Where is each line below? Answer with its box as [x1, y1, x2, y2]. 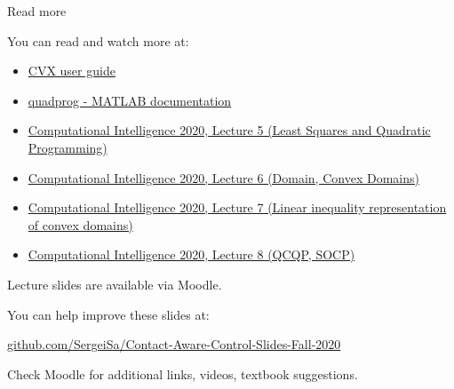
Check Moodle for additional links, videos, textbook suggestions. [7, 364, 358, 383]
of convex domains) [28, 215, 133, 234]
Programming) [28, 138, 108, 156]
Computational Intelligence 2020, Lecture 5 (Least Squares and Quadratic [28, 121, 431, 139]
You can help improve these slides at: [7, 305, 210, 323]
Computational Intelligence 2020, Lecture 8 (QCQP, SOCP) [28, 245, 355, 264]
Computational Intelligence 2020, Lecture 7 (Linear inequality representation [28, 198, 447, 217]
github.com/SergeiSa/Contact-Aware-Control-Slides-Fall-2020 [7, 335, 341, 353]
